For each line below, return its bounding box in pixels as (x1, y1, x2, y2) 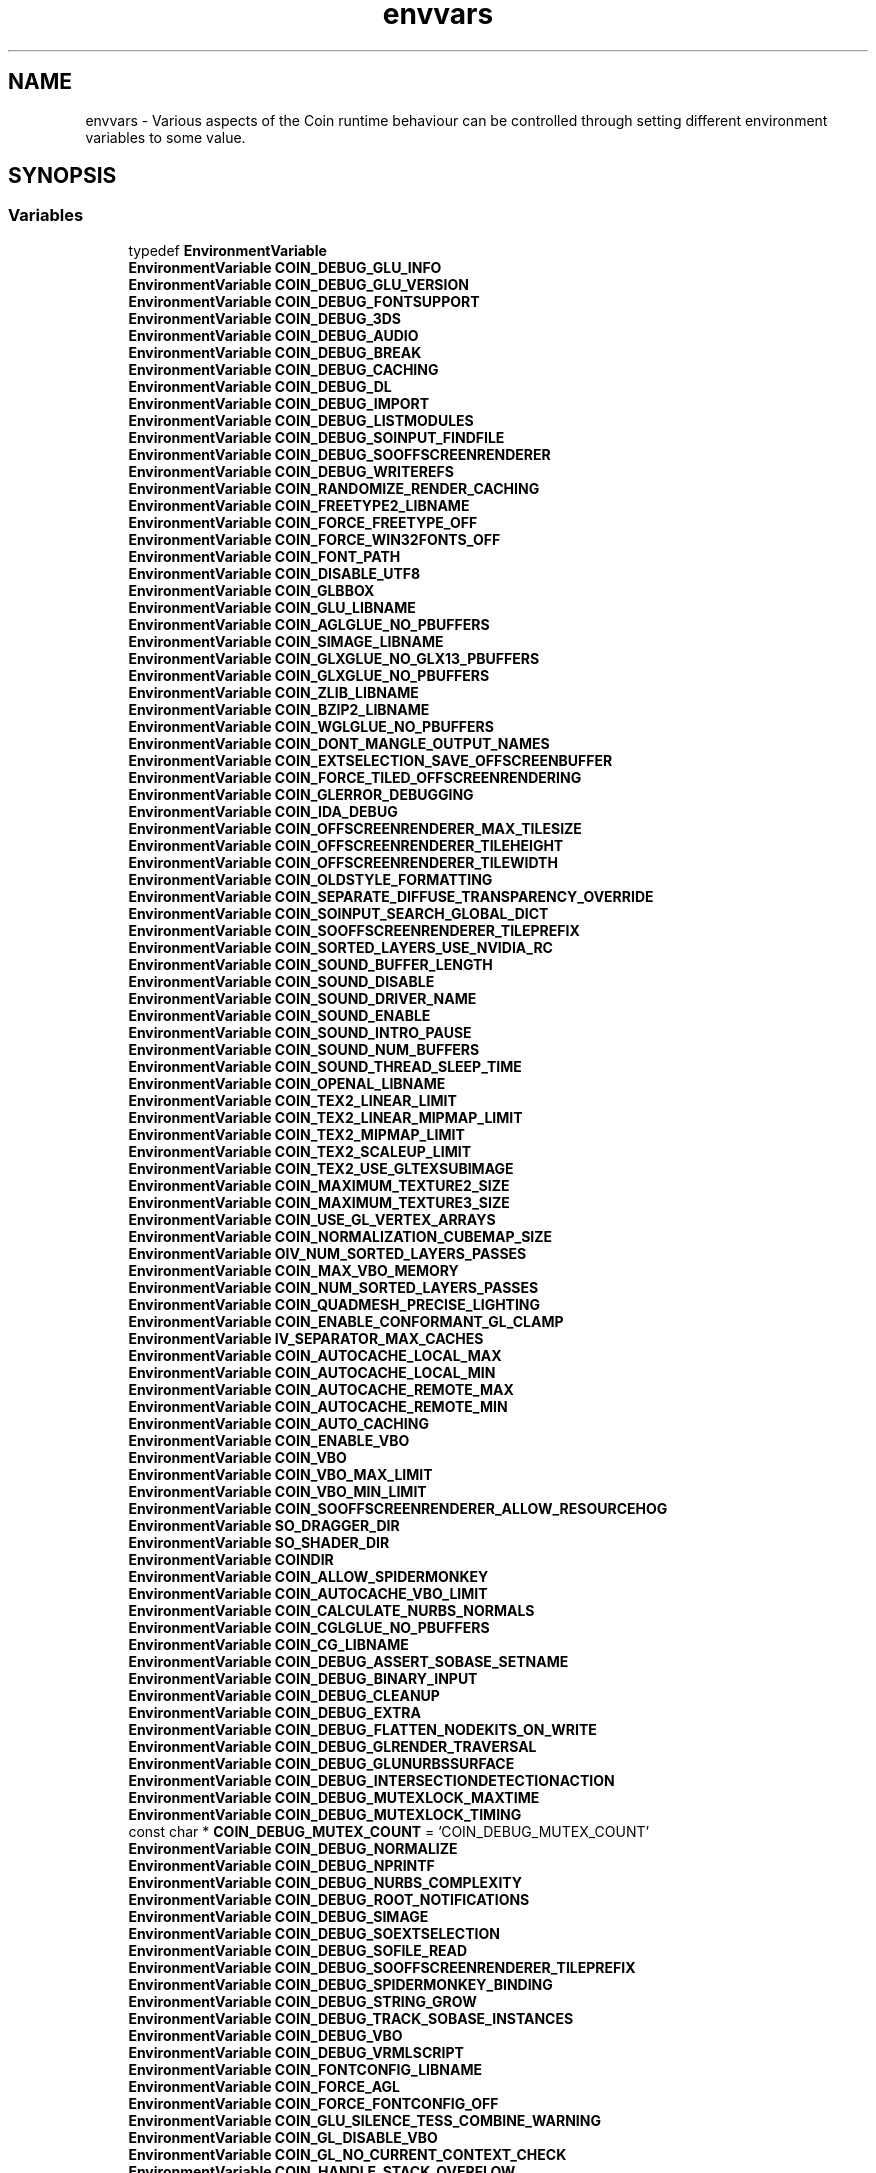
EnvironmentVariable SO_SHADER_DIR (128, 1533, 390, 1551)
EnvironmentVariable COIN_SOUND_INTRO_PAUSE (128, 1023, 472, 1041)
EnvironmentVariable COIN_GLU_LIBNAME (128, 598, 416, 616)
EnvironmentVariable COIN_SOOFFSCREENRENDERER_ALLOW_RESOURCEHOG (128, 1499, 668, 1517)
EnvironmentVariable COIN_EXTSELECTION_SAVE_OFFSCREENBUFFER (128, 751, 613, 769)
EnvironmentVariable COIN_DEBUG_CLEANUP (128, 1686, 440, 1704)
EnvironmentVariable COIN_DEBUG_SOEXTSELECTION (128, 1924, 500, 1942)
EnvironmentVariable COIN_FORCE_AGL (128, 2077, 400, 2095)
